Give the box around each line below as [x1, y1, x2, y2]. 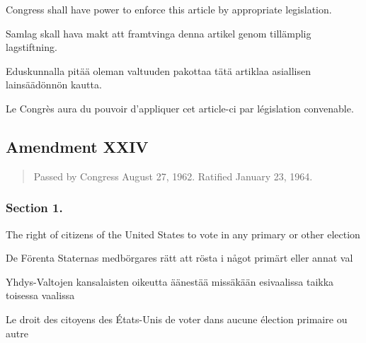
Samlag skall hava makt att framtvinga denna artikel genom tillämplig [6, 25, 311, 40]
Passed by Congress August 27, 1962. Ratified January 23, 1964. [33, 168, 313, 183]
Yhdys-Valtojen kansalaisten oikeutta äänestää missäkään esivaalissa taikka [6, 274, 334, 289]
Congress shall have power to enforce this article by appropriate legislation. [6, 2, 332, 16]
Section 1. [6, 199, 63, 216]
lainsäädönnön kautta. [6, 77, 102, 92]
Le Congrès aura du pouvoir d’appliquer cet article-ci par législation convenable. [6, 100, 354, 115]
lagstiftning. [6, 40, 57, 54]
